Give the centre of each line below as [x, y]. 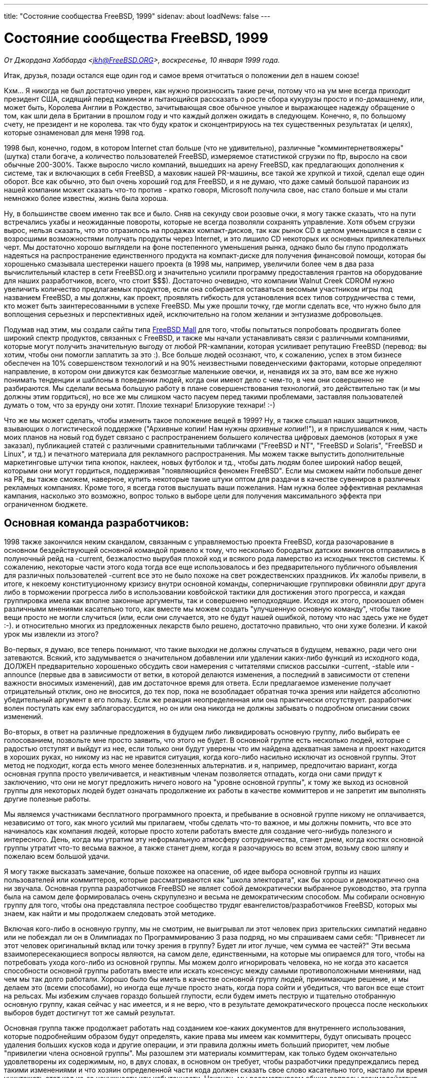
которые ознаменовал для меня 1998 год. [75, 132]
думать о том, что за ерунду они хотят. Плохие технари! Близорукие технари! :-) [140, 405]
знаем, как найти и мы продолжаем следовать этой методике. [110, 914]
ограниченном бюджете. [46, 504]
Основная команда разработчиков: [96, 523]
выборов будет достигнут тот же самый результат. [90, 1013]
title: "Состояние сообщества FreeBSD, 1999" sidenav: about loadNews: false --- [137, 16]
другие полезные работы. [48, 799]
